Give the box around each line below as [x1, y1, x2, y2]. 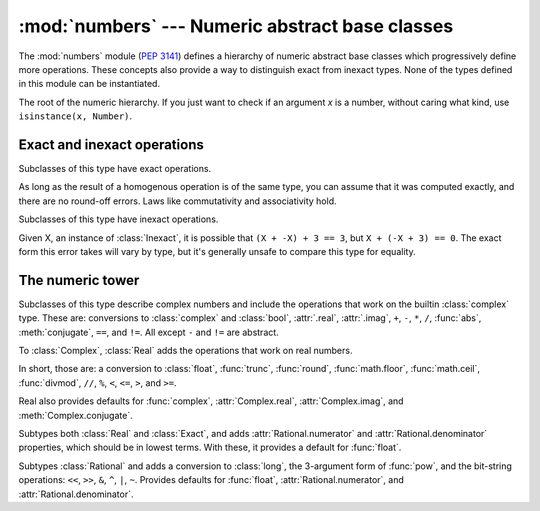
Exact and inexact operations [18, 136, 204, 153]
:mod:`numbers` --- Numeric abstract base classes [18, 15, 454, 37]
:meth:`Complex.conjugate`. [18, 409, 134, 421]
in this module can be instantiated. [18, 78, 160, 90]
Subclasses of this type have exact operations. [18, 163, 212, 175]
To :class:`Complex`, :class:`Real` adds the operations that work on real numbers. [18, 345, 353, 357]
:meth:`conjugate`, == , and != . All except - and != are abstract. [18, 326, 279, 338]
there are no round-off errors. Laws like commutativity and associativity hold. [18, 195, 337, 207]
